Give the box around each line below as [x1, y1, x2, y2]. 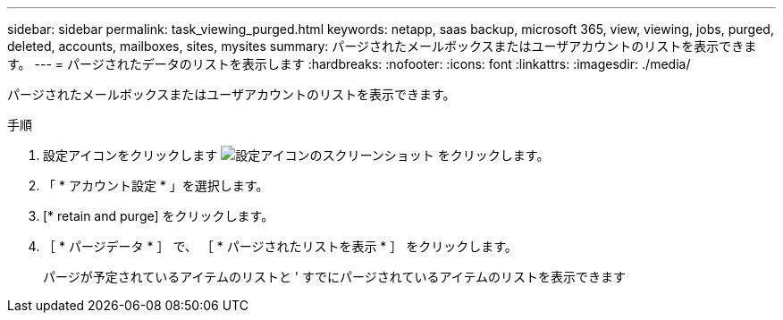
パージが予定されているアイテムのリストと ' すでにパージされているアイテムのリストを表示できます [43, 269, 627, 284]
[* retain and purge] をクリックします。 [43, 208, 274, 223]
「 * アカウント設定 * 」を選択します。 [43, 178, 269, 193]
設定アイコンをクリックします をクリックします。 [43, 147, 550, 163]
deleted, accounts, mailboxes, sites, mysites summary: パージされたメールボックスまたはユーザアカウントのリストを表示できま [7, 38, 757, 54]
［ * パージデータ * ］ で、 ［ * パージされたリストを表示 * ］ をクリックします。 [43, 239, 518, 254]
